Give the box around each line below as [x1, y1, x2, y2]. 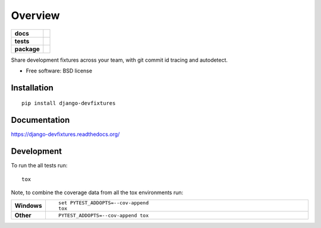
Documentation [11, 115, 70, 125]
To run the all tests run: [11, 162, 68, 169]
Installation [11, 83, 53, 93]
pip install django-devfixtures [21, 100, 116, 107]
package [14, 45, 40, 53]
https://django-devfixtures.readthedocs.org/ [11, 131, 120, 138]
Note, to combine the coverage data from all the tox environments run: [11, 189, 184, 196]
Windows [14, 202, 42, 210]
